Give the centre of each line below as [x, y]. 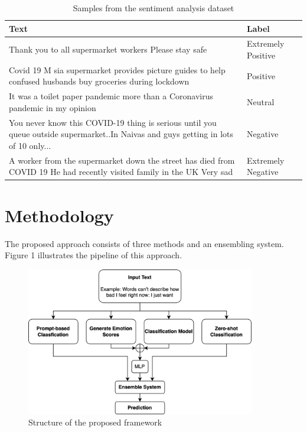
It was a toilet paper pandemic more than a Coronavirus [111, 96]
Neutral [261, 102]
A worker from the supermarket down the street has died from [122, 160]
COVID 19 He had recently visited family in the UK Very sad [121, 172]
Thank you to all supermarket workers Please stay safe [108, 49]
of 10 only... [30, 145]
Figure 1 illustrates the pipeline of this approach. [94, 255]
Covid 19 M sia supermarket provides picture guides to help [117, 69]
